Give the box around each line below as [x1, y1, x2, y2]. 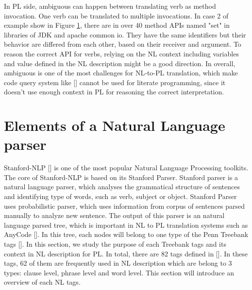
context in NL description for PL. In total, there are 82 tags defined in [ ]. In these [4, 248, 248, 258]
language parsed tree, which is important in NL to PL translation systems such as [4, 219, 248, 230]
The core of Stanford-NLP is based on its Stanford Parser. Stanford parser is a [4, 172, 238, 182]
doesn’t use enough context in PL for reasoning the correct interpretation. [4, 87, 224, 97]
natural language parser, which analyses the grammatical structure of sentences [4, 181, 240, 192]
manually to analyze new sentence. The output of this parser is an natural [4, 210, 225, 220]
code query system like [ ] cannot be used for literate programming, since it [4, 77, 226, 87]
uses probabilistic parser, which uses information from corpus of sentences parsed [4, 200, 245, 211]
